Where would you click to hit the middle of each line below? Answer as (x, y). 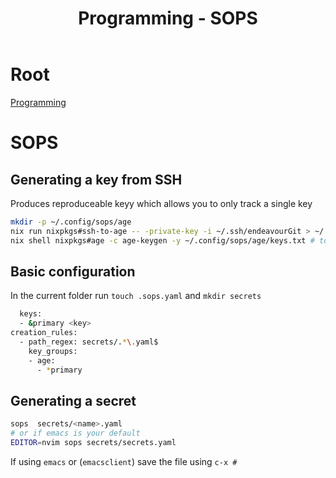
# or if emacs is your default (75, 433)
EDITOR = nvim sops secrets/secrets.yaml (93, 443)
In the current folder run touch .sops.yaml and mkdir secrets (136, 296)
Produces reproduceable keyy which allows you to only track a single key (161, 203)
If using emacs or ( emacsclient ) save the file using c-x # (124, 461)
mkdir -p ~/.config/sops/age (71, 222)
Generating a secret (73, 400)
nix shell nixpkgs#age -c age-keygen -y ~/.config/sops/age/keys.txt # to (169, 240)
